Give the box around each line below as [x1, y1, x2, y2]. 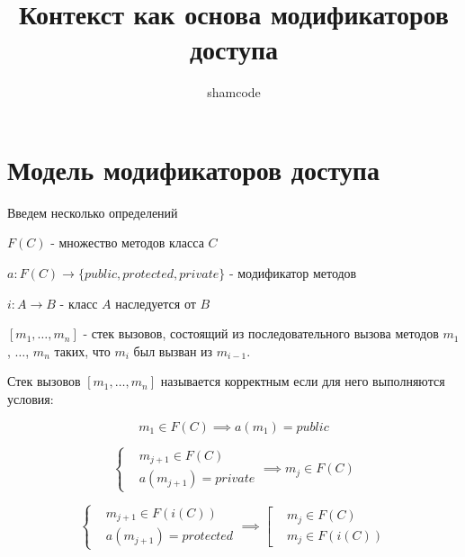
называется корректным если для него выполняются [160, 372, 445, 391]
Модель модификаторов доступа [7, 150, 380, 187]
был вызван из [133, 341, 213, 360]
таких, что [54, 341, 111, 360]
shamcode [207, 83, 261, 102]
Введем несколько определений [7, 202, 178, 221]
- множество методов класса [50, 233, 204, 252]
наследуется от [115, 293, 196, 312]
